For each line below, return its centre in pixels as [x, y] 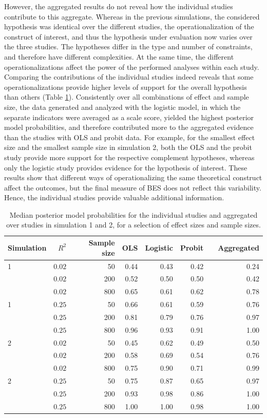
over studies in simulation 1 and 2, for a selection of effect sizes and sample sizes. [133, 225]
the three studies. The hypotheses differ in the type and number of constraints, [128, 46]
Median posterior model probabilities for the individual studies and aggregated [133, 214]
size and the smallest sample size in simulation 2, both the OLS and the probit [128, 147]
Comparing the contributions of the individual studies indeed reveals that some [129, 77]
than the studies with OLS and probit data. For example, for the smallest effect [130, 137]
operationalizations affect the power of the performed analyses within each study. [132, 66]
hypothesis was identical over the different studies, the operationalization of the [129, 26]
